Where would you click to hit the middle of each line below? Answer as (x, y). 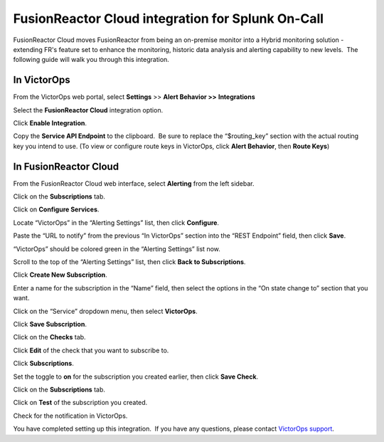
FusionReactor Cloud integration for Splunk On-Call (168, 19)
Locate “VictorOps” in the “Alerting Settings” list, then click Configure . (116, 222)
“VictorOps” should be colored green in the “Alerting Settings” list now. (117, 248)
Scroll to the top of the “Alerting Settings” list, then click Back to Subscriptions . (129, 262)
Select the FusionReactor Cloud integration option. (88, 110)
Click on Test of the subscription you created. (80, 403)
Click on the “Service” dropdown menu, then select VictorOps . (106, 311)
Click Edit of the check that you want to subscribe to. (91, 350)
